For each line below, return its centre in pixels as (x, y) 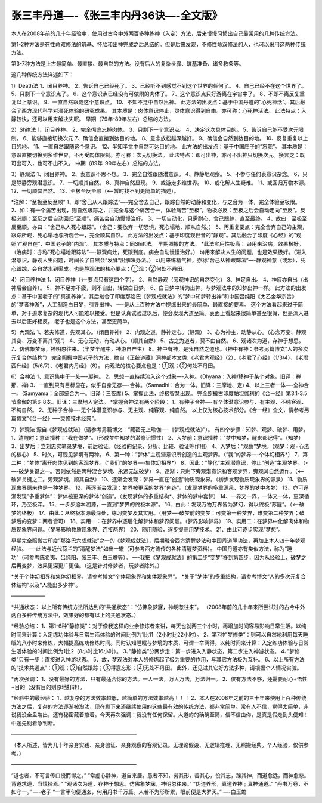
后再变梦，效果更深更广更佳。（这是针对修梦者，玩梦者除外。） (87, 565)
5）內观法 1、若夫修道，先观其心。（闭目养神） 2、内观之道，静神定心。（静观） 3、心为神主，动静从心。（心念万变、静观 (159, 332)
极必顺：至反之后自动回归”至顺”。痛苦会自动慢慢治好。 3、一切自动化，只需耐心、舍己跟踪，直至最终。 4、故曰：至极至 (159, 218)
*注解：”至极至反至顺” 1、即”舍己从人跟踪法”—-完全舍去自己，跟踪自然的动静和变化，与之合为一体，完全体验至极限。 (156, 202)
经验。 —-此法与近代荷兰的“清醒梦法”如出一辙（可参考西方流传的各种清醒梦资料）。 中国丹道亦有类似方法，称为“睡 (151, 549)
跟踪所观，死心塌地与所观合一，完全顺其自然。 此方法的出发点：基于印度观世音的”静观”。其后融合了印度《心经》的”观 (156, 235)
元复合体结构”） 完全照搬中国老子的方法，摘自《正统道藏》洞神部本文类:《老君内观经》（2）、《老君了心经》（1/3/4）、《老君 (160, 357)
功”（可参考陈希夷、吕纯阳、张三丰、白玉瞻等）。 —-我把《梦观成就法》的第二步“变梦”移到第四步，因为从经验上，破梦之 (159, 557)
